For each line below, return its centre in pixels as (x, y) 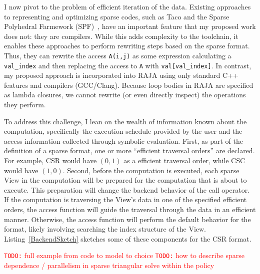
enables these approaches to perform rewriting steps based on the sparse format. (127, 46)
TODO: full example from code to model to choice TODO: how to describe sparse (124, 255)
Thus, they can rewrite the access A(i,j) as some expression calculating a (118, 55)
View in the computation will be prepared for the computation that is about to (125, 180)
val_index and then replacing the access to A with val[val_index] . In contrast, (128, 65)
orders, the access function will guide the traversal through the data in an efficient (130, 209)
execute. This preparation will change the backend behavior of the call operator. (127, 189)
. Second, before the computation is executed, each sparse (151, 170)
